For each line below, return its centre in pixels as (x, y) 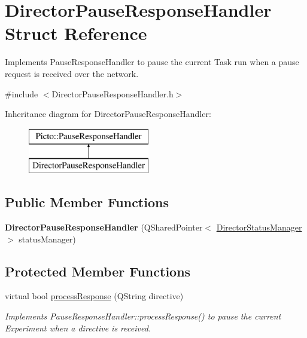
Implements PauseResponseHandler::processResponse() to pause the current (143, 316)
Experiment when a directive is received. (78, 328)
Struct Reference (76, 33)
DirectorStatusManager (259, 227)
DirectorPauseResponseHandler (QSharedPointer (104, 227)
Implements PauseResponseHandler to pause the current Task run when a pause (152, 62)
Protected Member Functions (98, 271)
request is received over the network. (72, 73)
